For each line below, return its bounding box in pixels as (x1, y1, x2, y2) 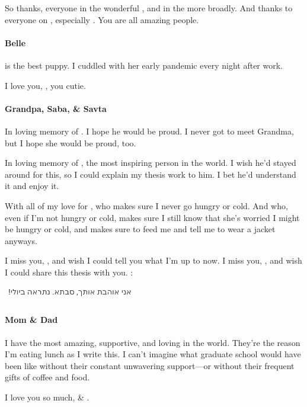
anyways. (5, 234, 37, 246)
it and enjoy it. (5, 180, 59, 192)
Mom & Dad (5, 313, 58, 326)
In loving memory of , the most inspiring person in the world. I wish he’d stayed (5, 156, 296, 169)
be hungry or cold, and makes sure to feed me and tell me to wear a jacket (5, 223, 276, 235)
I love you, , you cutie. (5, 79, 86, 91)
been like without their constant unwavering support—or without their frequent (5, 359, 295, 371)
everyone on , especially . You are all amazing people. (5, 13, 199, 25)
